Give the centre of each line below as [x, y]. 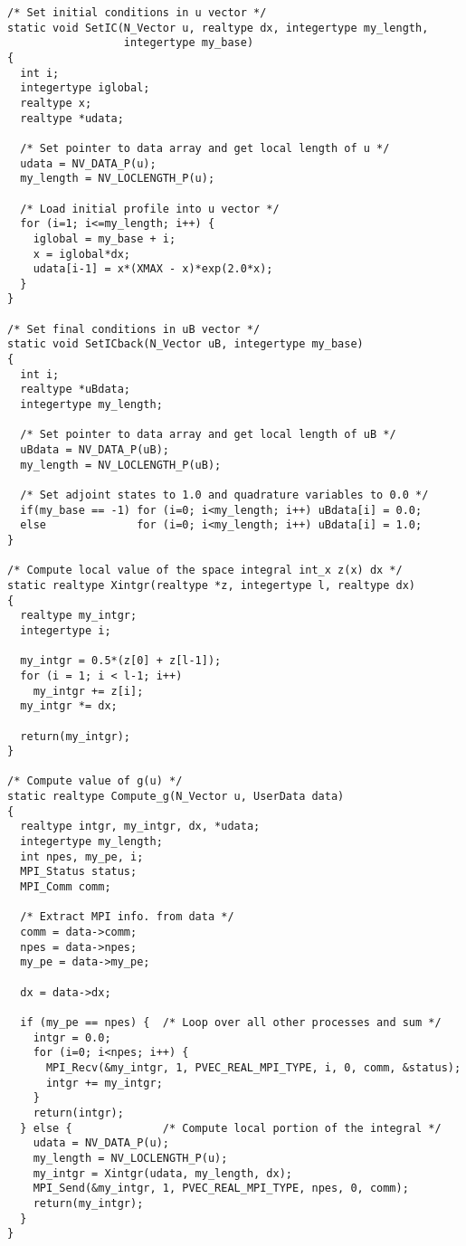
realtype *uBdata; [76, 390]
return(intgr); [78, 1113]
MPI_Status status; [79, 872]
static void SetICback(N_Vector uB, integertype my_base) [185, 344]
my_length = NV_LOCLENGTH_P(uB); [121, 465]
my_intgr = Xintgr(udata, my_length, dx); [162, 1173]
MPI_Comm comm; [66, 887]
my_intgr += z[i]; [88, 691]
